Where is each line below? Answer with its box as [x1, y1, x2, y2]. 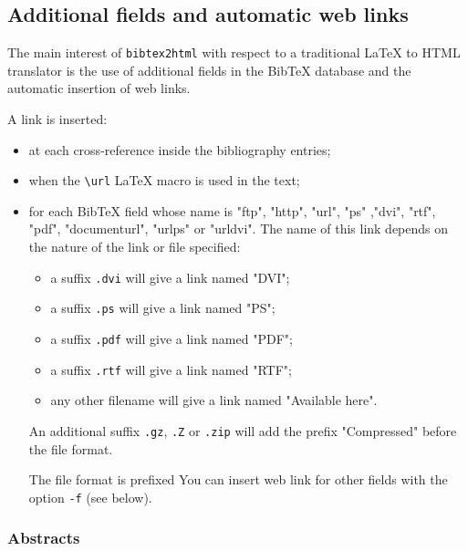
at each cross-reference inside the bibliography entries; [28, 140, 331, 159]
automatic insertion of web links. [7, 78, 191, 98]
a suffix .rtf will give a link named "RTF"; [50, 359, 292, 379]
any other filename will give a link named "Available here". [50, 390, 378, 410]
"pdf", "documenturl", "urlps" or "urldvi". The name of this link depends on [28, 219, 449, 238]
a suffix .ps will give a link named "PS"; [50, 298, 276, 317]
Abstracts [7, 526, 80, 549]
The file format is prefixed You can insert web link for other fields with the [28, 470, 448, 489]
